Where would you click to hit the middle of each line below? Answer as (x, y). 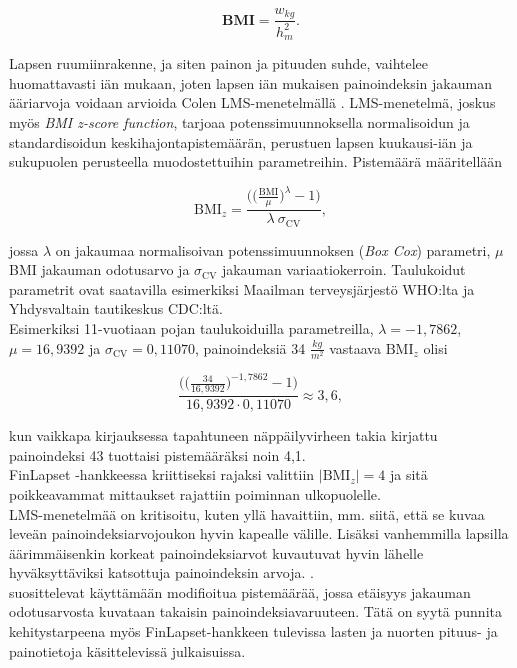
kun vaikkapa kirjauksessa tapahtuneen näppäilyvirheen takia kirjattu (223, 435)
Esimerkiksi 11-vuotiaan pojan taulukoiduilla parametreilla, (191, 328)
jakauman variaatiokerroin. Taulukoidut (343, 269)
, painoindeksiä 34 (250, 347)
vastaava (355, 347)
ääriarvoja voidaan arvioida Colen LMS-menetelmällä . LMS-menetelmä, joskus (252, 102)
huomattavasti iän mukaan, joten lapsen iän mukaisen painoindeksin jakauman (250, 82)
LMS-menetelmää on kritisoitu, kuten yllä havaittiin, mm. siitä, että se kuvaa (247, 513)
